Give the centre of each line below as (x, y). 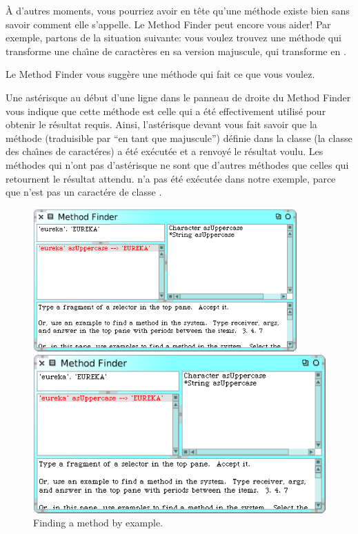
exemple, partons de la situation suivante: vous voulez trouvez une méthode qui (173, 38)
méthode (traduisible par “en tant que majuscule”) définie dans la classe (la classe (179, 137)
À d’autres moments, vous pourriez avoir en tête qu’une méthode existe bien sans (178, 10)
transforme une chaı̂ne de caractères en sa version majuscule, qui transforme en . (176, 51)
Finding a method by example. (98, 523)
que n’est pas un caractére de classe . (84, 192)
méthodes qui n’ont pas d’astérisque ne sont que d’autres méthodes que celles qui (177, 164)
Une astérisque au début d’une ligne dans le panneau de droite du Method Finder (178, 97)
